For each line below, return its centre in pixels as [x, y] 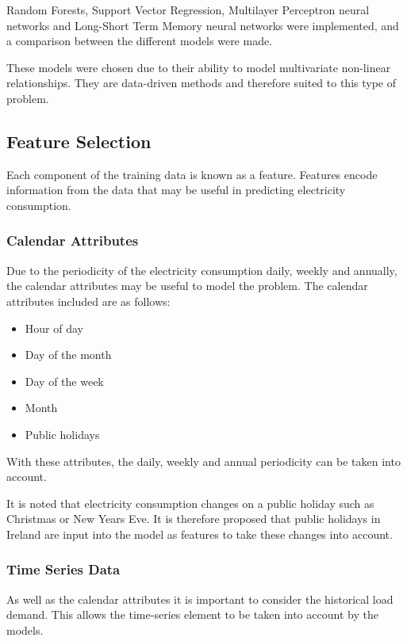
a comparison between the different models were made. [140, 41]
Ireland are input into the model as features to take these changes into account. [200, 534]
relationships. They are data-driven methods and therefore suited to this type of [201, 83]
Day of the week [64, 381]
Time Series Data [63, 569]
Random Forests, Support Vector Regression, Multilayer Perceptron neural [188, 10]
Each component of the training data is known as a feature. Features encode [192, 174]
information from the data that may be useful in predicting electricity [176, 190]
